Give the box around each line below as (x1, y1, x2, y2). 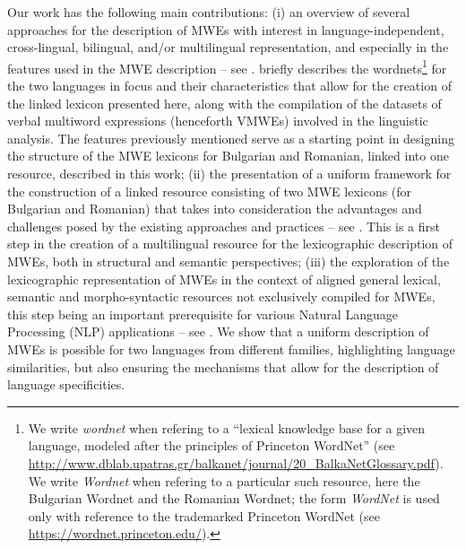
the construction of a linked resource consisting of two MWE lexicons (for (7, 181, 412, 200)
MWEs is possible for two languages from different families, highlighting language (7, 339, 455, 358)
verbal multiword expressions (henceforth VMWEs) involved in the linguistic (7, 111, 428, 130)
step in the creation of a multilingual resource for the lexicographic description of (7, 234, 453, 253)
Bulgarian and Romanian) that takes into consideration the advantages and (7, 199, 422, 218)
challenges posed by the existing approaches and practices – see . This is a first (7, 216, 440, 235)
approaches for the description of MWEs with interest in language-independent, (7, 20, 444, 39)
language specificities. (7, 375, 125, 394)
